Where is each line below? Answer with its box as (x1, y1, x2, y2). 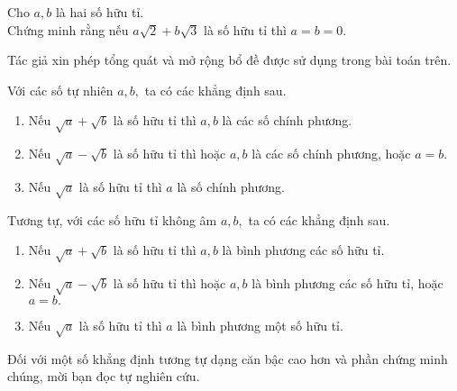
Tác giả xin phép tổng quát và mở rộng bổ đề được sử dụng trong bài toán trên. (7, 50, 452, 69)
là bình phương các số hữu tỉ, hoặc (251, 274, 443, 293)
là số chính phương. (177, 177, 285, 195)
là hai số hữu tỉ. (55, 3, 144, 21)
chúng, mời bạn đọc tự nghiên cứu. (7, 367, 200, 386)
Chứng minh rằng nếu (7, 20, 129, 39)
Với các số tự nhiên (7, 80, 114, 99)
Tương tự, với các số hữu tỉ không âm (7, 210, 217, 229)
